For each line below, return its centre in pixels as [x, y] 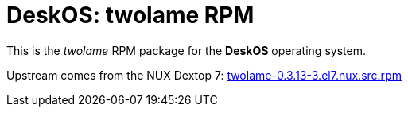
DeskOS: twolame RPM [130, 15]
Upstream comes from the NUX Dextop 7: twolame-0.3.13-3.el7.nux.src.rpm [204, 75]
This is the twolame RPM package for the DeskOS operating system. [186, 50]
